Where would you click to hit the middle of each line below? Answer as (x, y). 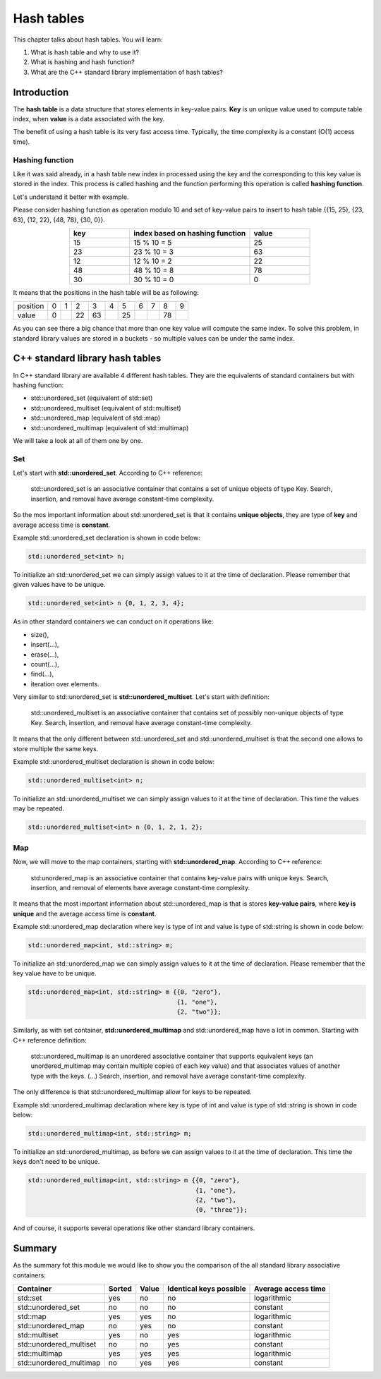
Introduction (41, 92)
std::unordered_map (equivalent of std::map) (96, 418)
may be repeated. (39, 808)
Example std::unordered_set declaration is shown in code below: (107, 538)
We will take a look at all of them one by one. (78, 440)
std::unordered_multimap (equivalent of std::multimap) (110, 427)
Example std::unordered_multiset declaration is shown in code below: (114, 762)
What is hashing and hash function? (83, 62)
